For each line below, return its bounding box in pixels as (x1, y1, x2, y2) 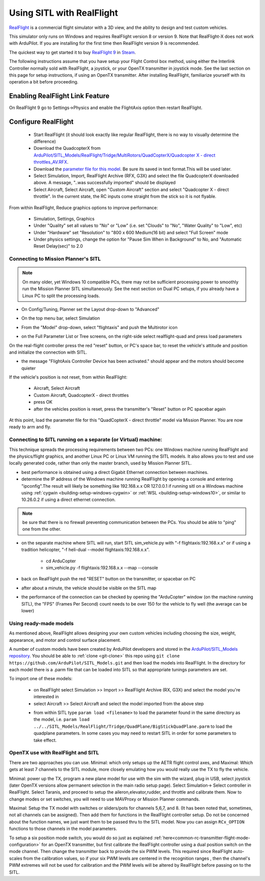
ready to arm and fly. (9, 424, 52, 430)
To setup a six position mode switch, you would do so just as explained (9, 835, 153, 841)
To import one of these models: (9, 676, 73, 682)
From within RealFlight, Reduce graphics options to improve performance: (9, 204, 159, 211)
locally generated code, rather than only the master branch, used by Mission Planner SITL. (9, 460, 192, 466)
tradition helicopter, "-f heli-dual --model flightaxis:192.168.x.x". (21, 547, 150, 552)
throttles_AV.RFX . (33, 159, 69, 165)
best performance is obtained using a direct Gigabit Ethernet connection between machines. (21, 469, 209, 475)
